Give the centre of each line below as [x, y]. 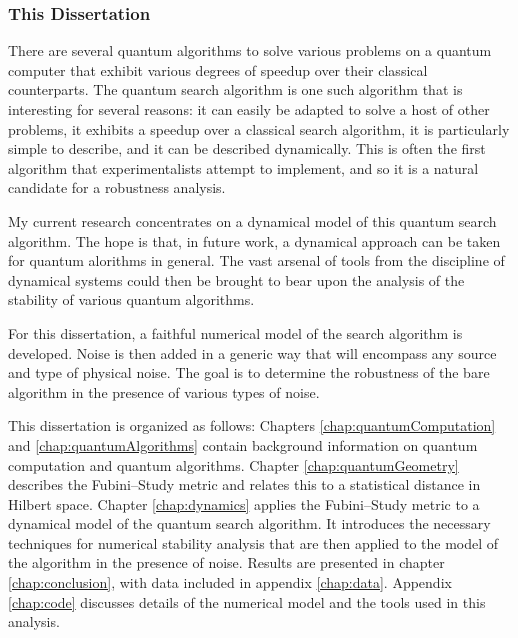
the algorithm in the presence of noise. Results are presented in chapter [226, 562]
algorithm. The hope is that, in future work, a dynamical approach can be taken [254, 240]
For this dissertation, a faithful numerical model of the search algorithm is [235, 332]
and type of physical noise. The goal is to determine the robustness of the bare [249, 372]
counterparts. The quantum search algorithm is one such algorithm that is [235, 89]
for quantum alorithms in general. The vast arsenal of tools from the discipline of [256, 260]
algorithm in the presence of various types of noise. [164, 391]
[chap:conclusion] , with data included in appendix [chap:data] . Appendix [230, 582]
